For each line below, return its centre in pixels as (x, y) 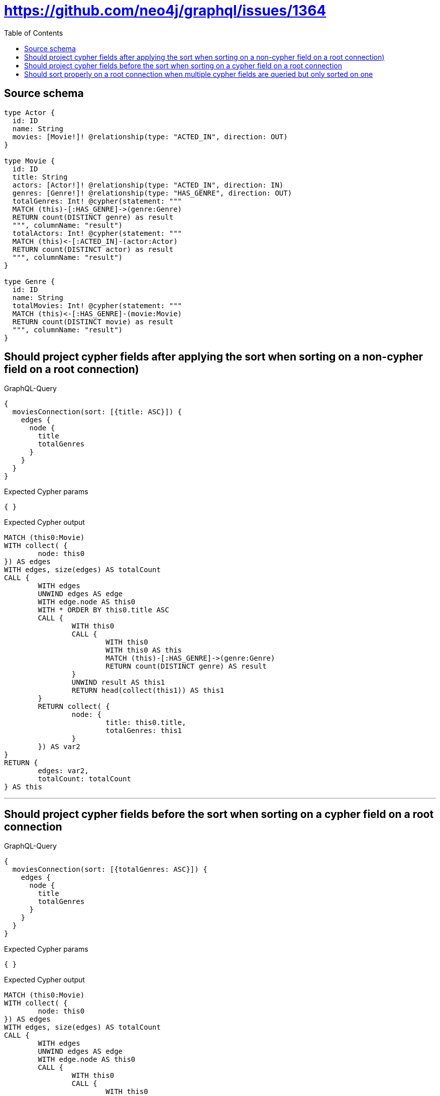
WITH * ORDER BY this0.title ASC (103, 610)
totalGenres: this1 (144, 731)
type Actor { (30, 112)
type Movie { (30, 161)
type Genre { (30, 281)
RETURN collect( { (74, 707)
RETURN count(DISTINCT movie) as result (93, 322)
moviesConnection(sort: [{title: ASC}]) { (97, 412)
